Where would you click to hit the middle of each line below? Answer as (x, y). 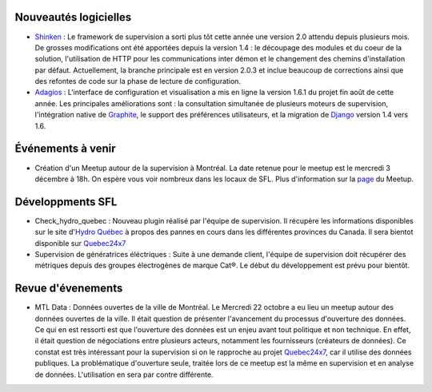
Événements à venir (65, 149)
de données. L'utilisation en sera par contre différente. (124, 374)
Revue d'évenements (69, 289)
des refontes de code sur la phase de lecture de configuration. (138, 81)
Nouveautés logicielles (73, 17)
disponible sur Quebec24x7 (80, 243)
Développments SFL (66, 202)
